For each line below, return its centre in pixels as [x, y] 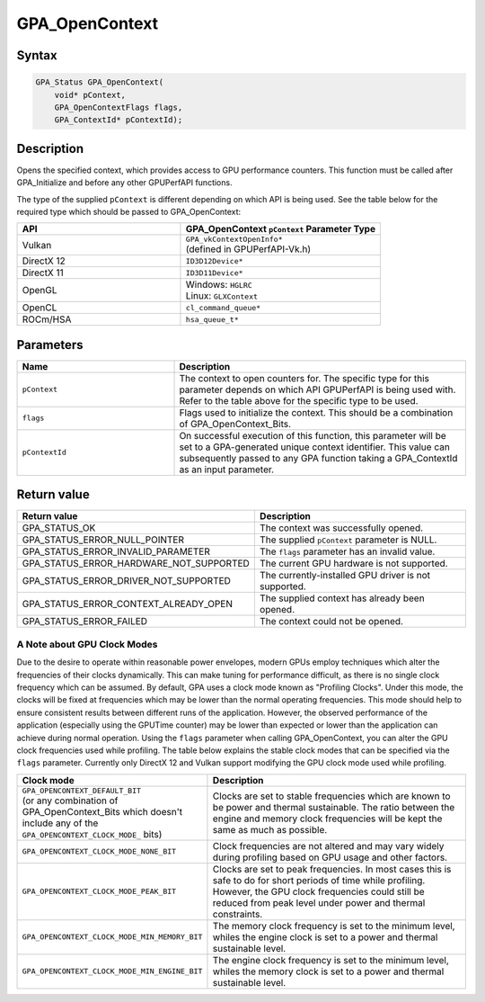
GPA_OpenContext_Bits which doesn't [102, 811]
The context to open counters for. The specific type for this [304, 378]
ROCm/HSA [47, 319]
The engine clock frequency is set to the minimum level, [331, 960]
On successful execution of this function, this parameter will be [313, 435]
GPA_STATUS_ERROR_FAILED [85, 622]
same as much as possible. [270, 830]
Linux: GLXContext [222, 296]
